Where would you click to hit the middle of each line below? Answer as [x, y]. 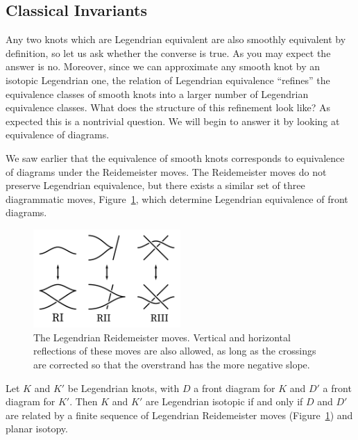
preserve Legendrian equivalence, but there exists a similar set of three [155, 185]
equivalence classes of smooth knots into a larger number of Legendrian [157, 93]
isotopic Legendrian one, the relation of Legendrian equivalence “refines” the [168, 80]
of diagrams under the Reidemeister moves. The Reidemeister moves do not [166, 171]
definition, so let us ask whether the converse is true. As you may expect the [168, 52]
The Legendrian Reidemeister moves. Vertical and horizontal [162, 337]
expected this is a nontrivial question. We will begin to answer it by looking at [173, 121]
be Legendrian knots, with [123, 388]
